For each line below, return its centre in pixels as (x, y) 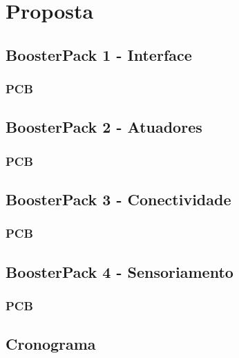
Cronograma (51, 344)
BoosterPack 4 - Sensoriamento (119, 271)
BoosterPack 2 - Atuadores (104, 127)
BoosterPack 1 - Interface (99, 54)
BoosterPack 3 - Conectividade (118, 199)
